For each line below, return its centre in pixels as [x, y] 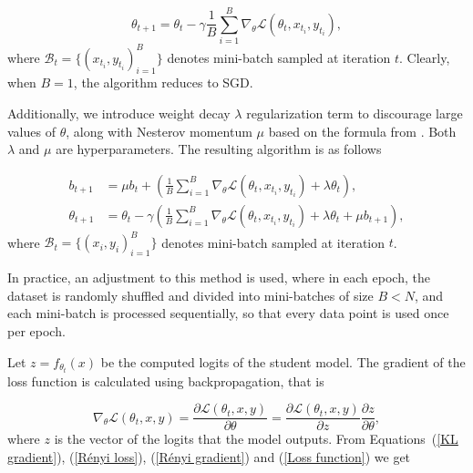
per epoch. [36, 330]
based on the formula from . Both [362, 131]
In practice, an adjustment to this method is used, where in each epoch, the [219, 278]
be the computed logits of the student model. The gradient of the [283, 361]
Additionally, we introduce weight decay [119, 113]
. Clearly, [425, 57]
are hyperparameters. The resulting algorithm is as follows [219, 149]
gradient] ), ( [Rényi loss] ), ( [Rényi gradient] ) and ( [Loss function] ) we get [209, 456]
